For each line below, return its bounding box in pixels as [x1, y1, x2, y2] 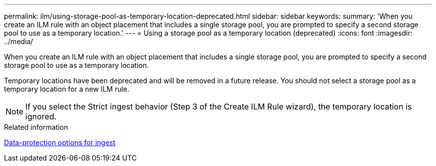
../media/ [4, 37, 33, 46]
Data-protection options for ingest [4, 138, 115, 147]
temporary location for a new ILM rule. [4, 85, 129, 93]
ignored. [25, 111, 57, 121]
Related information [4, 123, 68, 131]
